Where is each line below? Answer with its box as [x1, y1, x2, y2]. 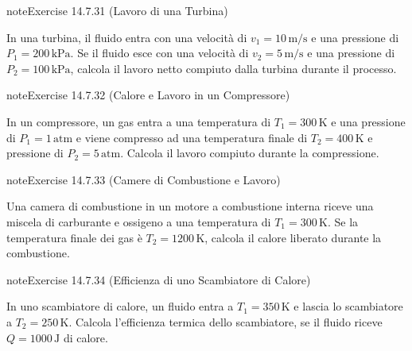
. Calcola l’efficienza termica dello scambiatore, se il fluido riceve [68, 313, 383, 330]
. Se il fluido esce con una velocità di [70, 44, 249, 61]
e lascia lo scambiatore [293, 298, 403, 314]
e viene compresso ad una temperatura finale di [76, 129, 308, 145]
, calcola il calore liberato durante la [204, 229, 382, 245]
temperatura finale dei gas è [6, 229, 142, 245]
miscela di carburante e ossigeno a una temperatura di [6, 213, 271, 229]
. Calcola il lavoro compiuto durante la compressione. [120, 145, 379, 161]
